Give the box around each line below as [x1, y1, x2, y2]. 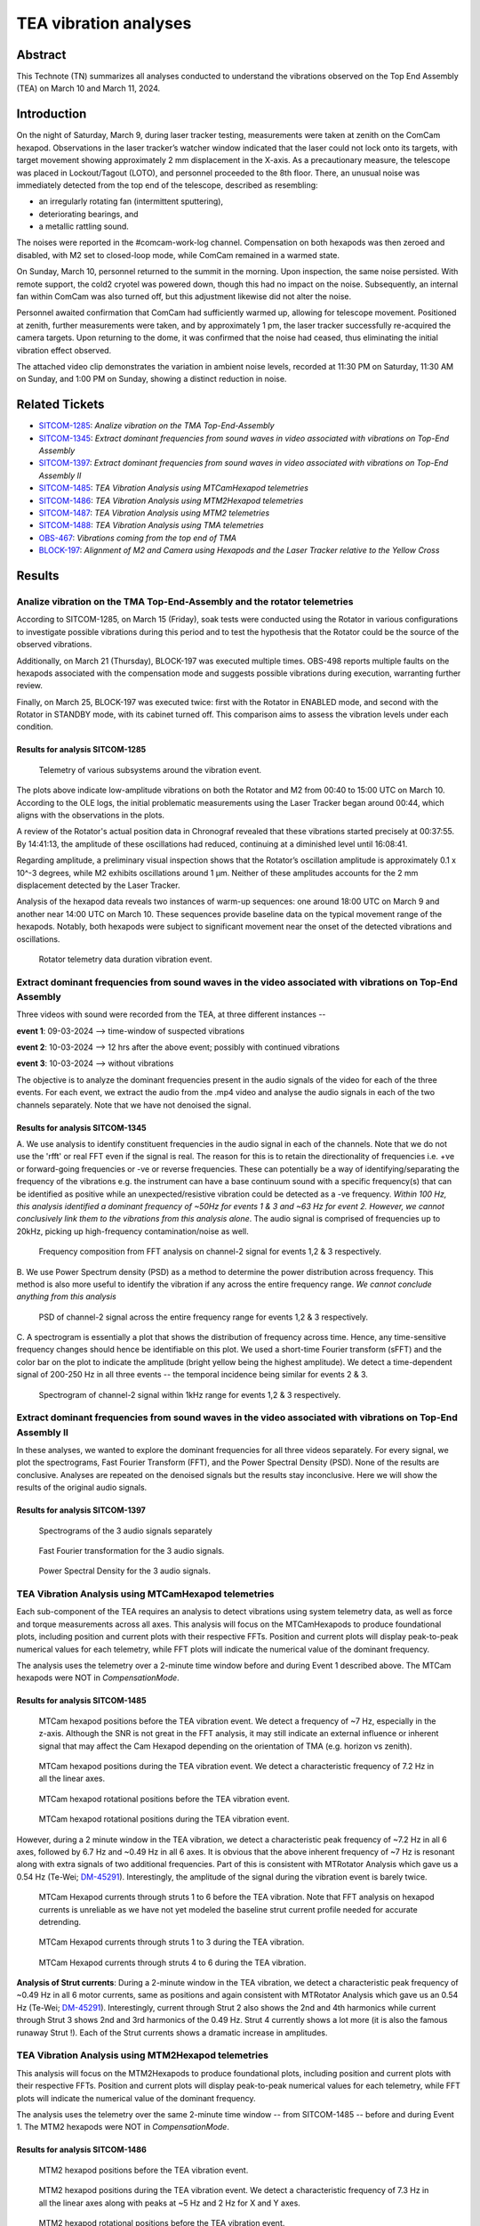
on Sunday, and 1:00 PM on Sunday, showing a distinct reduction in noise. [16, 374, 287, 385]
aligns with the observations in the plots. [16, 810, 164, 821]
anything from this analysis [16, 1291, 117, 1302]
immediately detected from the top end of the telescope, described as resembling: [16, 179, 319, 191]
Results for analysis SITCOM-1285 [16, 744, 147, 755]
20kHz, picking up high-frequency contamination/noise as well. [16, 1225, 249, 1237]
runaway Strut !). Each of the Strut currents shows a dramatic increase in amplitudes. [16, 2027, 328, 2038]
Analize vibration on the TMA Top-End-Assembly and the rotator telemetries [16, 595, 354, 607]
